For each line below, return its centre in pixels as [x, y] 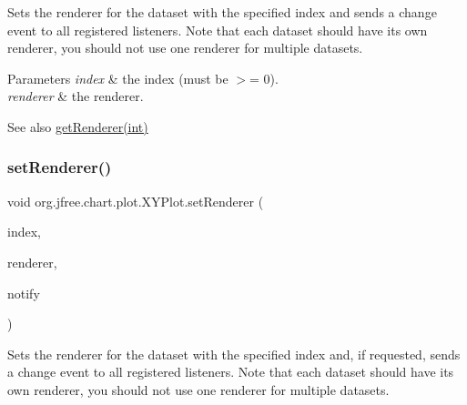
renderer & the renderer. [76, 96]
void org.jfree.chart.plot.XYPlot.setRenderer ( [136, 201]
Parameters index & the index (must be [118, 78]
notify [24, 293]
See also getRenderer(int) [78, 126]
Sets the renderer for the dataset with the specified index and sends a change [222, 12]
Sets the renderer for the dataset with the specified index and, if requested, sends [234, 354]
